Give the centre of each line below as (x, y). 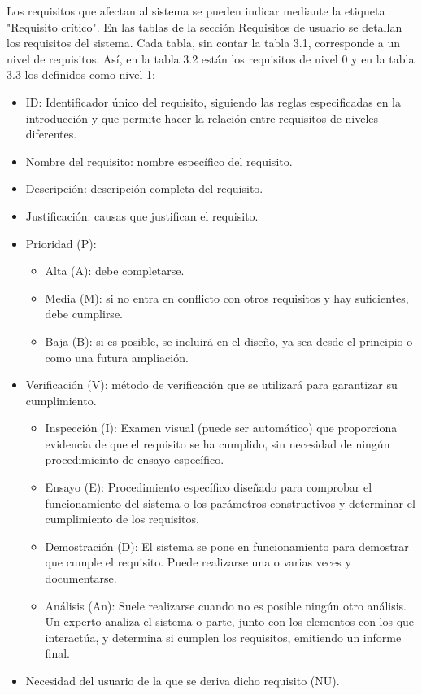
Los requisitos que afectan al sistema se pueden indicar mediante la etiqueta (196, 11)
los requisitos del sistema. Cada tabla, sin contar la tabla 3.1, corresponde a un (204, 43)
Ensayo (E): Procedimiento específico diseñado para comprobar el (209, 487)
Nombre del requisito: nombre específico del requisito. (159, 161)
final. (57, 653)
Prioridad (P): (61, 243)
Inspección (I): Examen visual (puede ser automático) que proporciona (221, 428)
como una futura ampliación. (117, 357)
